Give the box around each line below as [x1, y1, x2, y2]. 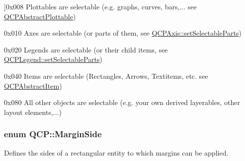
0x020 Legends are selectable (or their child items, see [4, 44, 168, 54]
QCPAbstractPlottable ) [4, 11, 76, 21]
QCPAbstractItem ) [4, 80, 62, 91]
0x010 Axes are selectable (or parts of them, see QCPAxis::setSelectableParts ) [4, 28, 242, 38]
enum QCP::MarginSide [4, 128, 102, 140]
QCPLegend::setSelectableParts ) [4, 54, 102, 64]
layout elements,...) [4, 107, 62, 117]
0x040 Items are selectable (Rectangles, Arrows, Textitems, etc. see [4, 70, 208, 81]
